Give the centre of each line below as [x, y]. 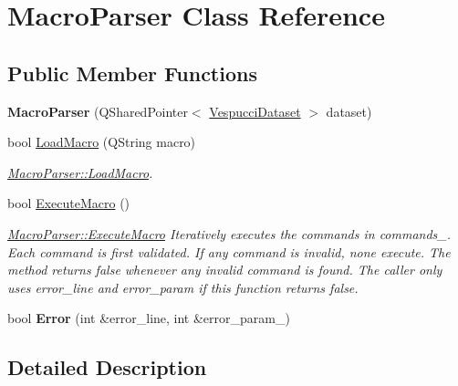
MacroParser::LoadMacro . [80, 172]
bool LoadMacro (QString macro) [102, 142]
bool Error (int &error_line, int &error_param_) [149, 318]
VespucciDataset [255, 111]
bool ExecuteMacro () [69, 203]
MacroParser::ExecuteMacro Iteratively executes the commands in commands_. [229, 233]
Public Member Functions [132, 73]
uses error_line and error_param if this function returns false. [183, 287]
